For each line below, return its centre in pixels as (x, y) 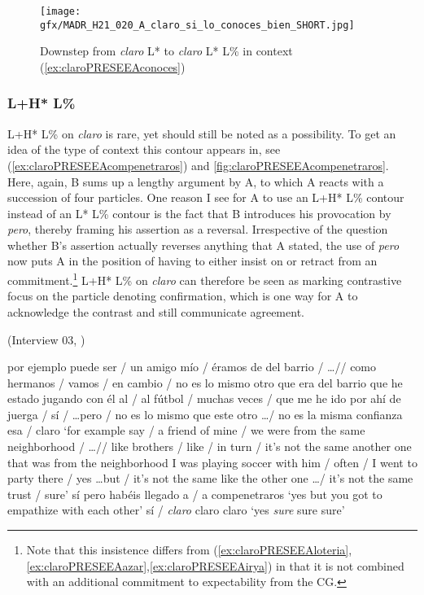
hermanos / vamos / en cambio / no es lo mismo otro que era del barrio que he (205, 382)
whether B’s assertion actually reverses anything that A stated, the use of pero (203, 245)
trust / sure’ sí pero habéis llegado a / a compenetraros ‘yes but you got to (195, 494)
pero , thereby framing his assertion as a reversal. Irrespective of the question (198, 229)
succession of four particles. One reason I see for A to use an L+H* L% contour (206, 197)
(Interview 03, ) (46, 339)
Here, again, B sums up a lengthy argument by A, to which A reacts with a (196, 181)
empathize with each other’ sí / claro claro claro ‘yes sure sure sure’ (176, 510)
